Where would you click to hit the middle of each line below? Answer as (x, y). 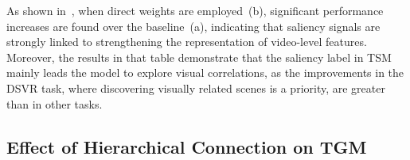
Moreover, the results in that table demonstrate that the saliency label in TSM (199, 57)
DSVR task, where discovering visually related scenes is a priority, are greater (196, 88)
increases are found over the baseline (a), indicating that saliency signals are (193, 26)
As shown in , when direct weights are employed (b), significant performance (195, 10)
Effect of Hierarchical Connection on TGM (187, 146)
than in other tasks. (55, 103)
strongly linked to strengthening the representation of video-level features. (187, 42)
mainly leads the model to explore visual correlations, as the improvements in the (205, 72)
